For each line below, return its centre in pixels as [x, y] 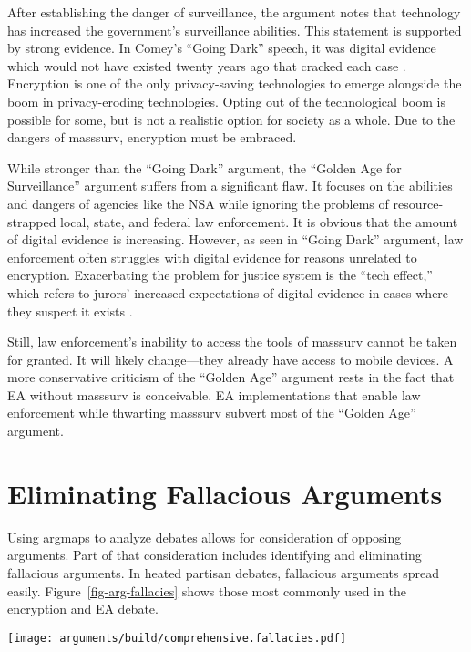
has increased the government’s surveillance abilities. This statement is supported [235, 30]
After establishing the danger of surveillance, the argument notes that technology [234, 12]
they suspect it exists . [70, 310]
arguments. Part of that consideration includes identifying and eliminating [215, 555]
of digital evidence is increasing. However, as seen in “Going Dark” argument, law [235, 239]
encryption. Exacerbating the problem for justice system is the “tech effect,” [220, 275]
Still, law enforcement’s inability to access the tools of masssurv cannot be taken [232, 342]
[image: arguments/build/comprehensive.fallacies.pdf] [177, 638]
